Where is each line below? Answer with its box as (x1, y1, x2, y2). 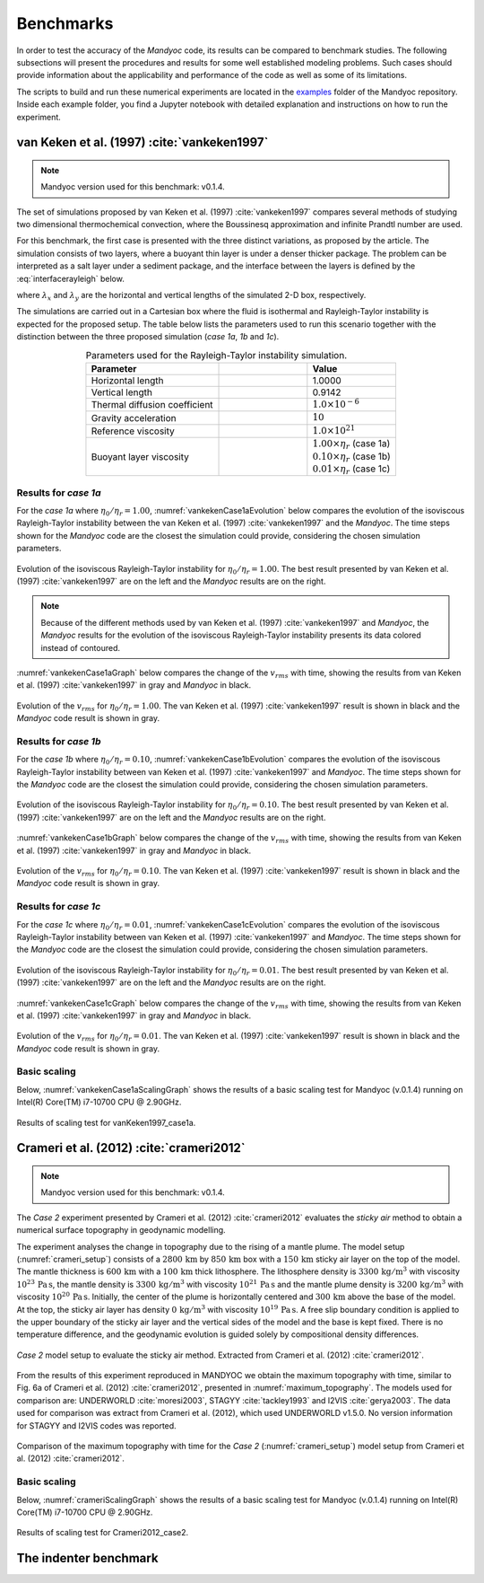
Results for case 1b (16, 734, 101, 747)
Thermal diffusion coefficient (91, 399, 214, 411)
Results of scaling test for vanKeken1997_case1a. (16, 1117, 196, 1128)
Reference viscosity (91, 425, 175, 437)
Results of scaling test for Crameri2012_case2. (16, 1527, 189, 1538)
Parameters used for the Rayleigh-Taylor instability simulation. (85, 348, 348, 361)
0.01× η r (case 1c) (312, 462, 391, 477)
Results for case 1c (16, 901, 101, 913)
